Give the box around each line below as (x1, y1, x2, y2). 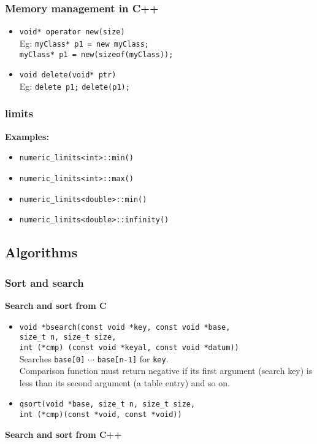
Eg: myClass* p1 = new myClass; (19, 36, 150, 49)
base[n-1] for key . (97, 352, 169, 365)
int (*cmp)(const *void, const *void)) (19, 410, 182, 419)
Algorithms (5, 243, 78, 262)
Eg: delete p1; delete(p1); (19, 79, 130, 92)
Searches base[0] (19, 352, 85, 365)
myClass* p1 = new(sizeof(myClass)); (19, 50, 174, 59)
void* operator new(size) (19, 28, 125, 37)
